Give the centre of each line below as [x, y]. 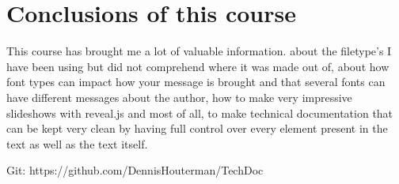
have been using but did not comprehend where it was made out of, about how [198, 66]
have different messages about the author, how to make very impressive [179, 97]
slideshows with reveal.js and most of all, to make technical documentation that [200, 113]
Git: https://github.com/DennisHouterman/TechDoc [135, 170]
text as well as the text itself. [77, 143]
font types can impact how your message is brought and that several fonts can [196, 82]
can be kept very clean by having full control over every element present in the [197, 128]
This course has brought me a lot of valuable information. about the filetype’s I [199, 51]
